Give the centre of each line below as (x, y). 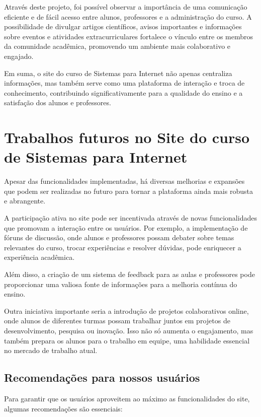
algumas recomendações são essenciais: (63, 408)
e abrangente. (25, 201)
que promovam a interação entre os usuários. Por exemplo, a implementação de (126, 227)
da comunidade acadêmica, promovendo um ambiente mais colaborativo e (117, 46)
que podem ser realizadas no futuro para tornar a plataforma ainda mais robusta (128, 191)
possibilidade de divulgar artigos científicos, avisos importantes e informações (123, 26)
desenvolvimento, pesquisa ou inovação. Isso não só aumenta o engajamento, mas (129, 330)
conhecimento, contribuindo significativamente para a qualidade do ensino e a (123, 92)
